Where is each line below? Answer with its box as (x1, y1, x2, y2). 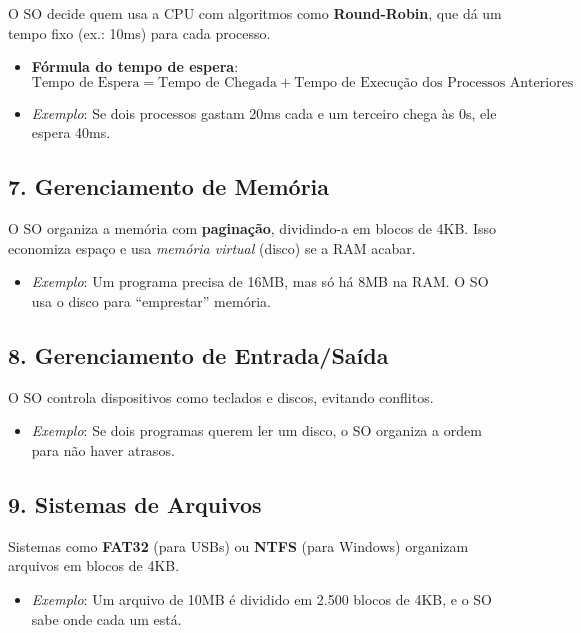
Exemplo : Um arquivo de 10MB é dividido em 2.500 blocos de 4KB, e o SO (31, 588, 492, 609)
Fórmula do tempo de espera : (31, 56, 239, 77)
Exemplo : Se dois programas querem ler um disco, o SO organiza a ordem (31, 420, 482, 441)
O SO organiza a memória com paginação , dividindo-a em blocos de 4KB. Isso (8, 218, 497, 239)
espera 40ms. (31, 122, 111, 143)
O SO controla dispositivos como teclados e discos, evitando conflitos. (8, 386, 434, 407)
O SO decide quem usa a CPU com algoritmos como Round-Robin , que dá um (8, 3, 502, 23)
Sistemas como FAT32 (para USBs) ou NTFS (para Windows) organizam (8, 535, 469, 556)
